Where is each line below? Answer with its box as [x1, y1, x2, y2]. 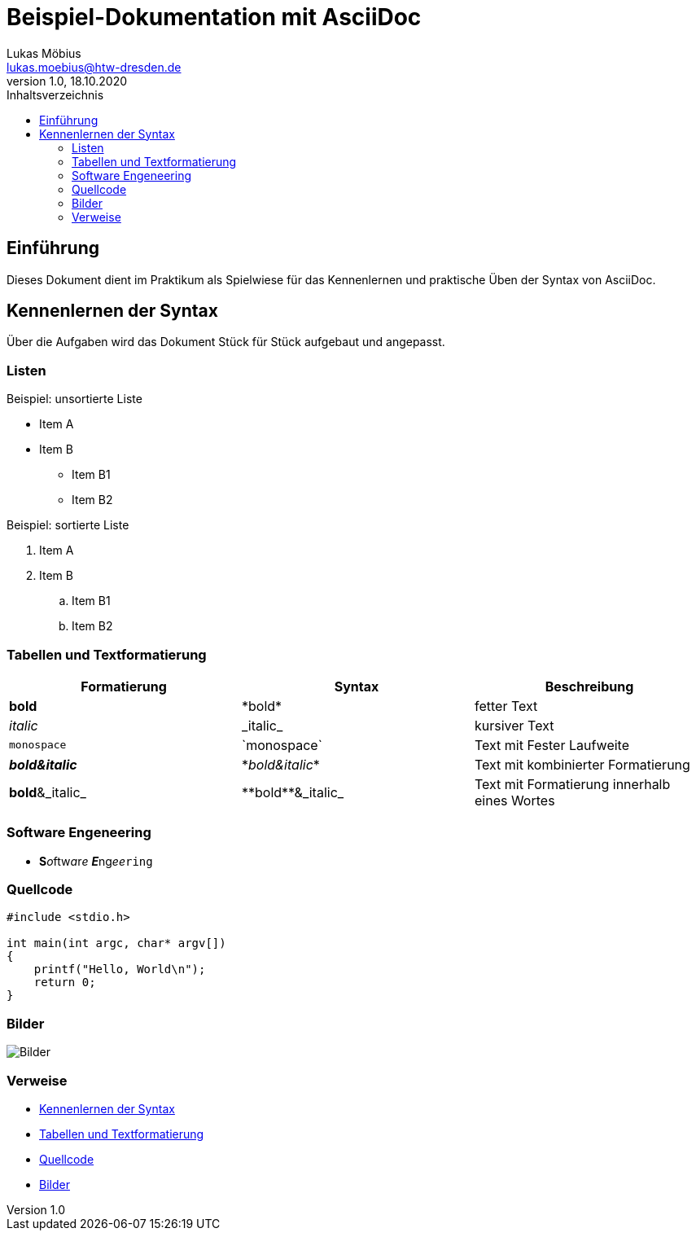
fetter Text [474, 697, 538, 714]
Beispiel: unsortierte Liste [7, 392, 142, 406]
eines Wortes [474, 792, 555, 809]
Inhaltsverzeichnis [7, 87, 104, 102]
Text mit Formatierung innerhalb [474, 775, 671, 792]
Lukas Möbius [7, 46, 81, 60]
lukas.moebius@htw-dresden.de [7, 59, 182, 74]
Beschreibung [545, 678, 634, 695]
